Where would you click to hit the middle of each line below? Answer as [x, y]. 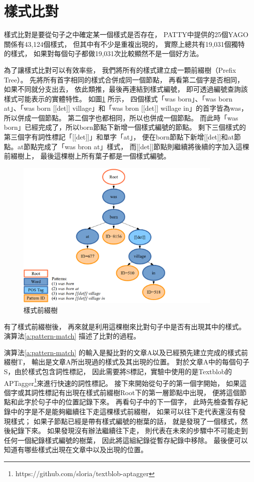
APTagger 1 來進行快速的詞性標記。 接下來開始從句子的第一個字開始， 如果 [122, 382]
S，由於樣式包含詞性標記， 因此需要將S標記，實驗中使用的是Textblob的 [118, 372]
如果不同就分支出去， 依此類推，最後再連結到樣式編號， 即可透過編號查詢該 [126, 89]
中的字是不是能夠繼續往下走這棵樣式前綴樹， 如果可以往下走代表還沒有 [125, 412]
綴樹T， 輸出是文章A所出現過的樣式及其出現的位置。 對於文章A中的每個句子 [127, 362]
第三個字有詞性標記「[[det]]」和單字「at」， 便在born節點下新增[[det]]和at [119, 137]
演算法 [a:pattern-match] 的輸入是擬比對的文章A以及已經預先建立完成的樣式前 [126, 352]
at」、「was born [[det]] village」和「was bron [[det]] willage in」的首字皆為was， [126, 108]
